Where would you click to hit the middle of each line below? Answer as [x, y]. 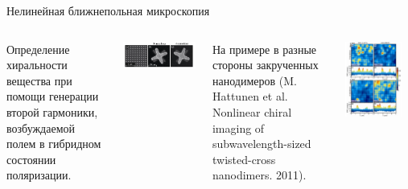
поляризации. [39, 175]
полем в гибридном [54, 144]
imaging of [238, 127]
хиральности [37, 65]
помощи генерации [53, 96]
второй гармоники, [52, 111]
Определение [38, 49]
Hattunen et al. [250, 96]
